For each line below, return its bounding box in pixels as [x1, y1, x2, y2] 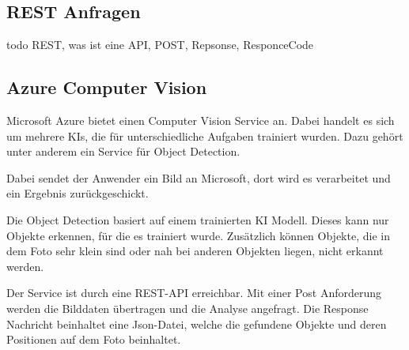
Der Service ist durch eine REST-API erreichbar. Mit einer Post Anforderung [6, 284, 381, 301]
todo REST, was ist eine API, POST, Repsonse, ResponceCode [6, 36, 314, 53]
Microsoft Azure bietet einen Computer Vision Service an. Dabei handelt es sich [6, 112, 395, 128]
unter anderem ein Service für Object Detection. [6, 143, 240, 160]
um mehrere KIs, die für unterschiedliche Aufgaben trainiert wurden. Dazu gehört [6, 127, 403, 144]
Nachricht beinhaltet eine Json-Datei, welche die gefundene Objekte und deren [6, 315, 387, 332]
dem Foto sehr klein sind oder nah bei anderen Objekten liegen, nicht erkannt [6, 243, 384, 259]
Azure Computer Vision [6, 75, 207, 100]
